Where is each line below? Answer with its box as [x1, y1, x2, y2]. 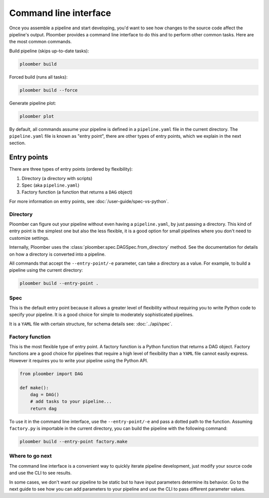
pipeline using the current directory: [9, 267, 83, 273]
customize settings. [9, 235, 50, 241]
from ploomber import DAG [19, 371, 83, 377]
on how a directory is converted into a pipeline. [9, 251, 106, 257]
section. [9, 140, 26, 146]
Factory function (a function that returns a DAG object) [21, 189, 133, 195]
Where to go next [9, 453, 52, 460]
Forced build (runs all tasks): [9, 74, 68, 80]
